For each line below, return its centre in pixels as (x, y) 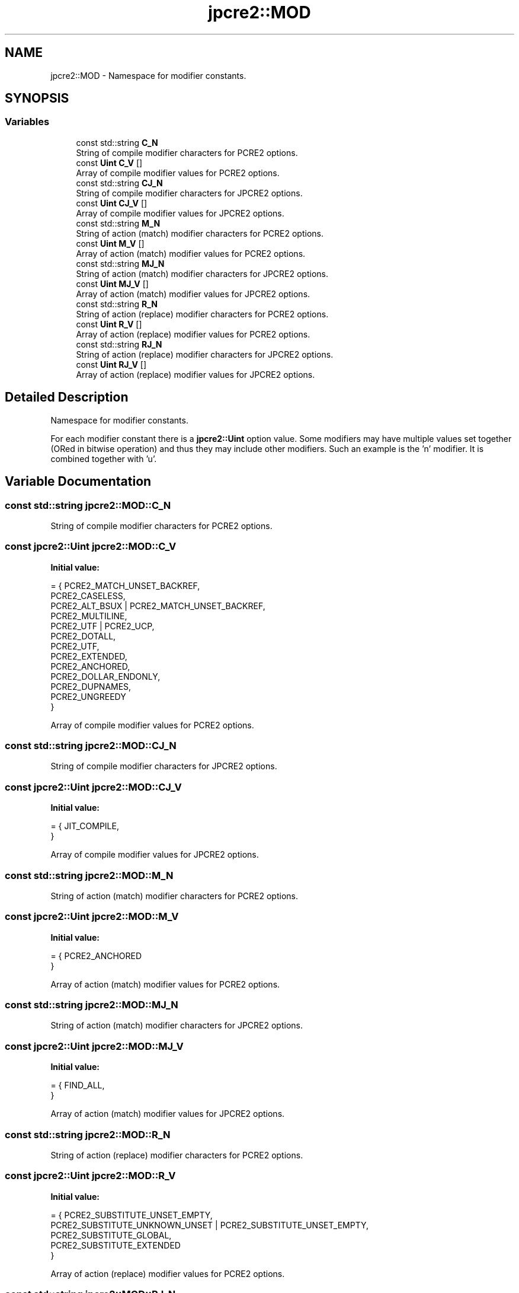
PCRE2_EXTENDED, (89, 656)
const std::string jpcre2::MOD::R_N (88, 1134)
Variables (27, 122)
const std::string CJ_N (119, 183)
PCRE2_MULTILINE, (89, 616)
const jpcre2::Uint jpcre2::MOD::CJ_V (93, 787)
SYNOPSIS (37, 98)
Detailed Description (67, 397)
